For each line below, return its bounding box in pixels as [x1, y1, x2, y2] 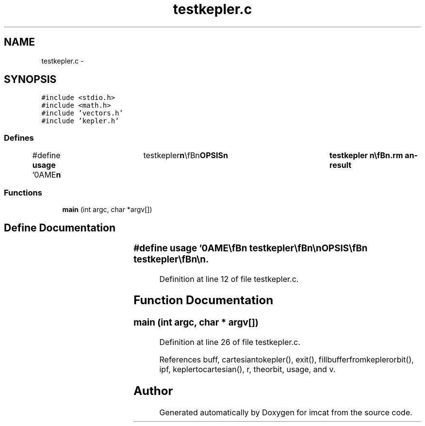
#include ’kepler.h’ [41, 117, 119, 125]
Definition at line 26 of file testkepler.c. [159, 337, 300, 347]
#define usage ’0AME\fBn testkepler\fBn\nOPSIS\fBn [133, 242, 368, 254]
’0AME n [32, 170, 61, 180]
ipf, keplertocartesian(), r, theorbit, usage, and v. [159, 364, 336, 375]
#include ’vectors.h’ [41, 109, 123, 117]
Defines [4, 132, 34, 143]
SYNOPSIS [4, 73, 57, 86]
